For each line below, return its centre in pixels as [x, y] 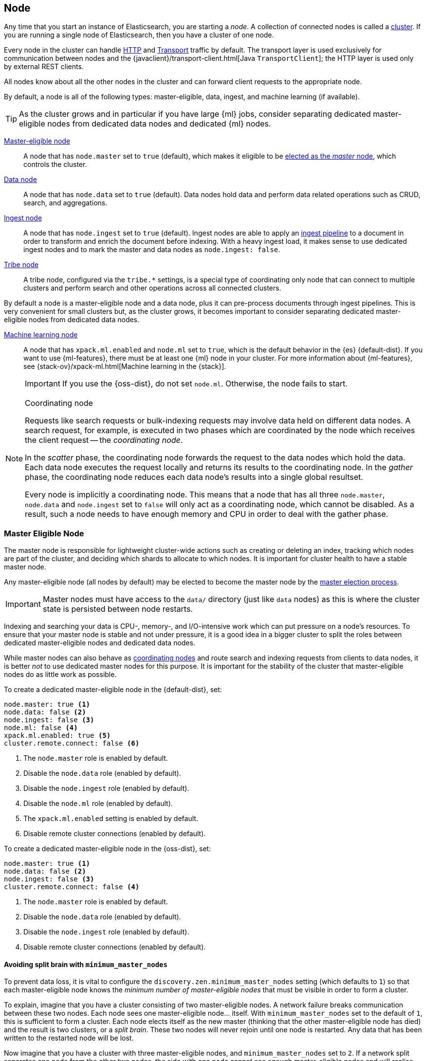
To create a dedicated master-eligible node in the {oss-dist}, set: [108, 849]
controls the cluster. [55, 165]
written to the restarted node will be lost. [69, 1038]
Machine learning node [41, 335]
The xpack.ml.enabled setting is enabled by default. [111, 819]
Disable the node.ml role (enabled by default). [98, 804]
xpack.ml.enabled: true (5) [57, 736]
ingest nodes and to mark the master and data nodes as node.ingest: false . [152, 250]
